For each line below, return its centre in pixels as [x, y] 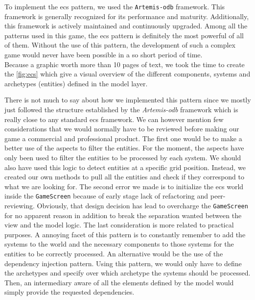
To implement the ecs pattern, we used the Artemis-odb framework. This [115, 6]
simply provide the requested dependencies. [70, 292]
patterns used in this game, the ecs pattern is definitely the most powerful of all [124, 35]
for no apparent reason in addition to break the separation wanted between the [123, 215]
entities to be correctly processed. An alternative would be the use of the [114, 254]
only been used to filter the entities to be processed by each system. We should [123, 157]
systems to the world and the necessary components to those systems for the [119, 244]
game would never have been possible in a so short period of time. [104, 55]
